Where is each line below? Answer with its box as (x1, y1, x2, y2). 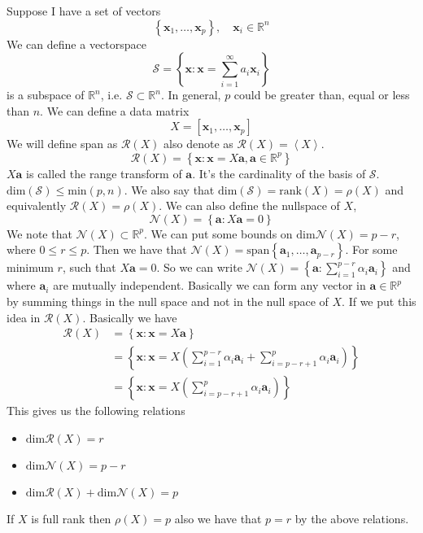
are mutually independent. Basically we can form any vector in (53, 277, 366, 294)
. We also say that (124, 181, 215, 198)
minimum (7, 259, 54, 276)
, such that (62, 259, 116, 276)
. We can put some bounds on (144, 225, 293, 242)
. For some (345, 241, 398, 258)
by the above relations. (294, 509, 409, 526)
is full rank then (31, 509, 111, 526)
